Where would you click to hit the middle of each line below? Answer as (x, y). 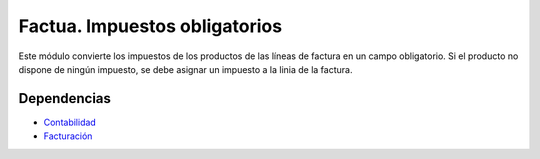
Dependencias (65, 98)
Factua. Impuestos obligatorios (150, 26)
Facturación (68, 136)
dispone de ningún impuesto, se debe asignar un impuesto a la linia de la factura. (185, 69)
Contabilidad (70, 122)
